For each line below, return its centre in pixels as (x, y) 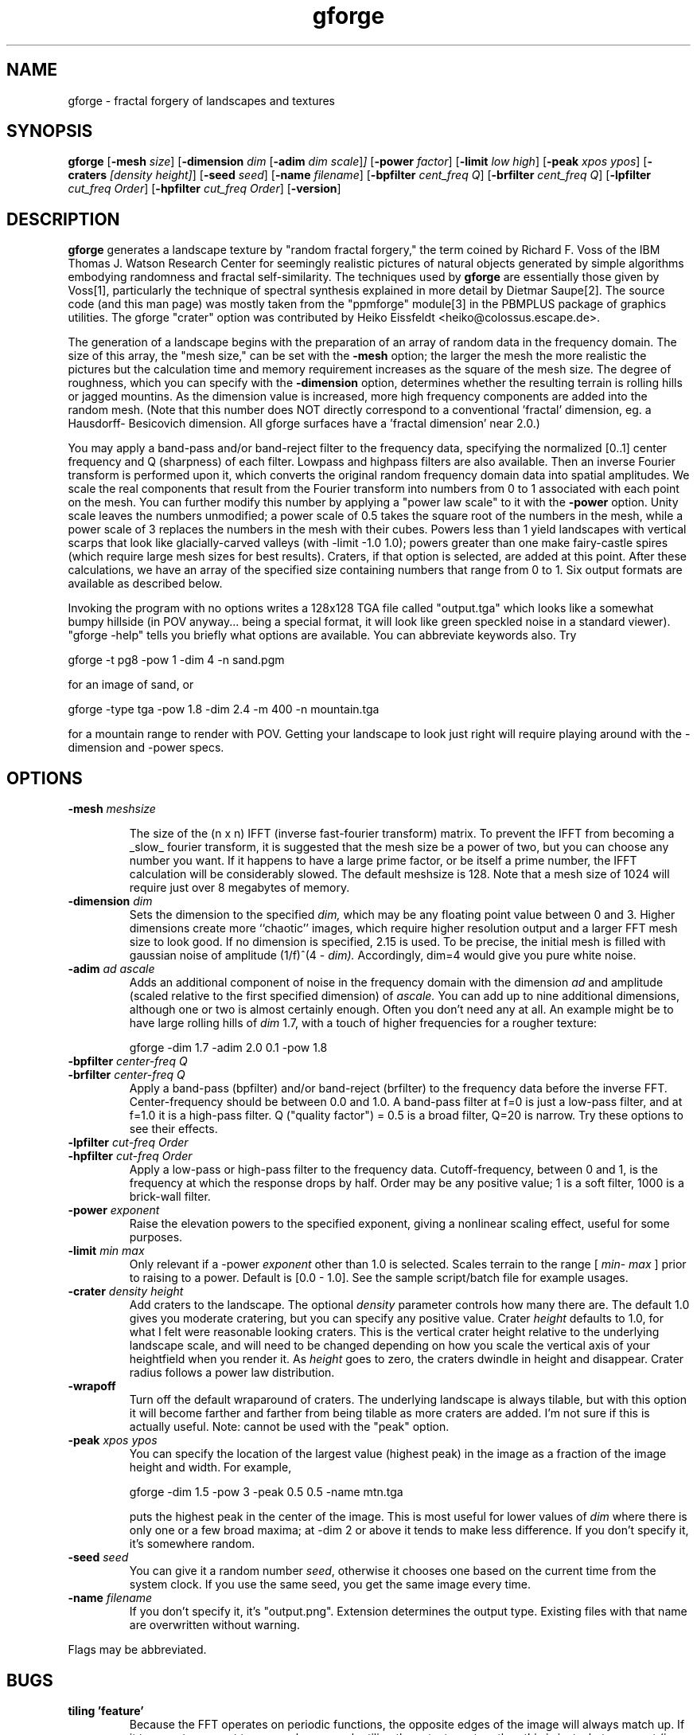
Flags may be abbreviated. (137, 1650)
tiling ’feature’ (106, 1710)
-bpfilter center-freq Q (128, 1061)
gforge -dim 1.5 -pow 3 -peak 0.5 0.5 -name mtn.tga (266, 1492)
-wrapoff (92, 1386)
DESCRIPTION (63, 219)
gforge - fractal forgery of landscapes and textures (201, 100)
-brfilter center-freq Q (127, 1075)
